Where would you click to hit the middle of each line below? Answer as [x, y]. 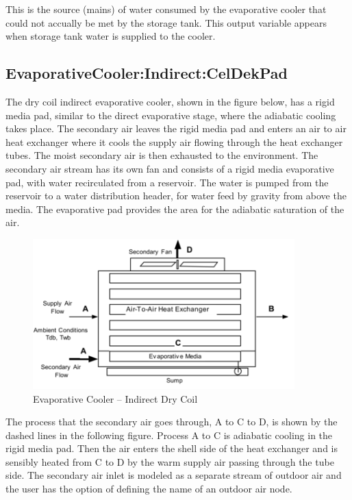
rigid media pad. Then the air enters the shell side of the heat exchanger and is [172, 448]
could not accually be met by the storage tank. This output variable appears [166, 22]
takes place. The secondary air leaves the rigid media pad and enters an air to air [176, 128]
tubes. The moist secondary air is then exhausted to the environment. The [162, 155]
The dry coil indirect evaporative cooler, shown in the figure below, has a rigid [170, 101]
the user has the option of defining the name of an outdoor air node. [149, 489]
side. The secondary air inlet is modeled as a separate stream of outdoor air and [174, 475]
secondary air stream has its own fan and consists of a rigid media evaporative [170, 168]
